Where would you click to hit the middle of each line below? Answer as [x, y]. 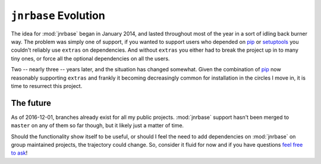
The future [31, 103]
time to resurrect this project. [47, 86]
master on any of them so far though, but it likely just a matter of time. [97, 125]
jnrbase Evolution [58, 15]
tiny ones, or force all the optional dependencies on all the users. [90, 58]
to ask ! [19, 153]
